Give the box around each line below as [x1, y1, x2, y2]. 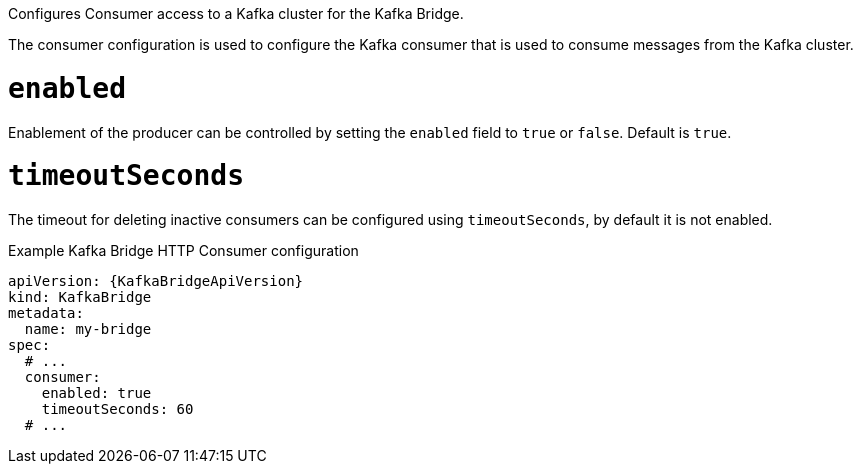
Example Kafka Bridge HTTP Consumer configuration [8, 242, 359, 259]
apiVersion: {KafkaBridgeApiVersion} [8, 273, 304, 289]
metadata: [8, 305, 84, 321]
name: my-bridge [24, 321, 152, 337]
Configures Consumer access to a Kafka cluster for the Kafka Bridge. [8, 5, 464, 22]
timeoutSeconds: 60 [41, 401, 194, 417]
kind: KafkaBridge [8, 289, 152, 305]
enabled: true [41, 385, 152, 401]
